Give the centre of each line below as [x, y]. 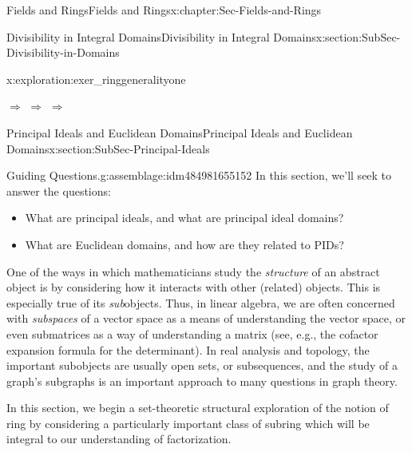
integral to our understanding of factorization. [119, 439]
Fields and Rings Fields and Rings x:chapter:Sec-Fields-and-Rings [164, 10]
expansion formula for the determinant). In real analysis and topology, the [188, 349]
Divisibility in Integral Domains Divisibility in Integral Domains [161, 36]
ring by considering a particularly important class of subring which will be [188, 423]
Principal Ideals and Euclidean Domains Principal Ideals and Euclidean [180, 132]
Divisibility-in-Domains [63, 52]
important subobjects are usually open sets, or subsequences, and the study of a [202, 365]
